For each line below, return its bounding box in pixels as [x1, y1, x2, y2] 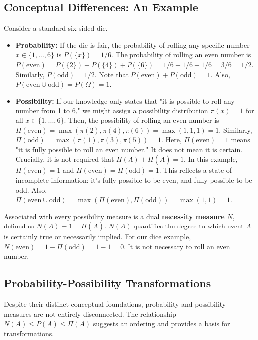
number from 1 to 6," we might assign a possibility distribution [15, 105, 208, 115]
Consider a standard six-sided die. [4, 23, 108, 33]
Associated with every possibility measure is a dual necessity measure [4, 211, 225, 221]
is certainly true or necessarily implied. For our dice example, [4, 231, 191, 242]
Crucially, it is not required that [15, 154, 114, 164]
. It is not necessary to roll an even [124, 241, 230, 251]
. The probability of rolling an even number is [111, 49, 251, 60]
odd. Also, [15, 184, 47, 195]
